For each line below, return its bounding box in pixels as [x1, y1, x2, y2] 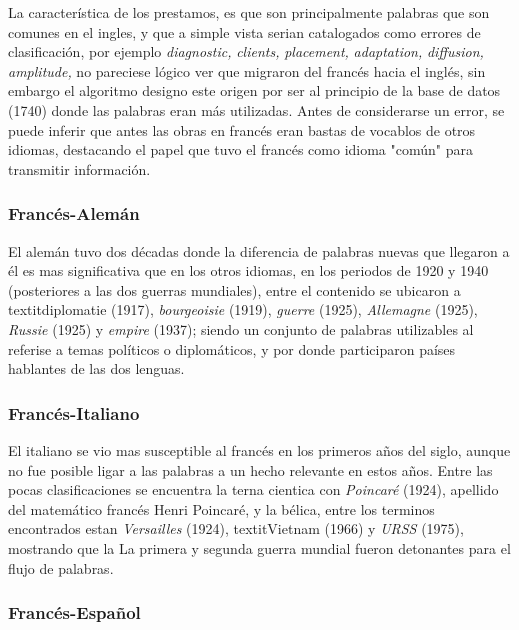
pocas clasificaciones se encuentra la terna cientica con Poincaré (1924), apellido [8, 479, 499, 500]
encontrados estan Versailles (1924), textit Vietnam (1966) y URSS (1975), [8, 518, 464, 539]
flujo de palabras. [8, 557, 114, 578]
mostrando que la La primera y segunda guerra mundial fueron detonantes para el [8, 537, 511, 558]
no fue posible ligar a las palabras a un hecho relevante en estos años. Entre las [8, 459, 493, 480]
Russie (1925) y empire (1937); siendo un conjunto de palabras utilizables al [8, 318, 474, 339]
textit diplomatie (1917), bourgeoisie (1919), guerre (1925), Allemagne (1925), [8, 299, 478, 320]
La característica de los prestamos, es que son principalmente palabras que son [8, 2, 490, 22]
